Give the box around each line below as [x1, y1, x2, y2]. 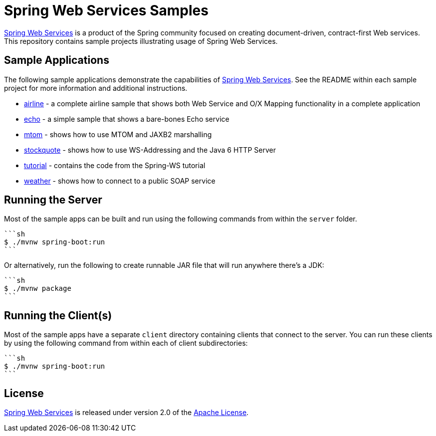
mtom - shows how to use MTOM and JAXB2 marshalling [24, 130, 212, 139]
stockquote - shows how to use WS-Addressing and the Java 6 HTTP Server [24, 145, 276, 154]
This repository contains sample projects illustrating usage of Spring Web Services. [4, 36, 278, 45]
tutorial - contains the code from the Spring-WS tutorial [24, 161, 206, 170]
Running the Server [4, 194, 102, 207]
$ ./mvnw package [4, 284, 71, 293]
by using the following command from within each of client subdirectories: [4, 339, 248, 348]
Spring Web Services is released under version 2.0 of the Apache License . [4, 408, 249, 417]
